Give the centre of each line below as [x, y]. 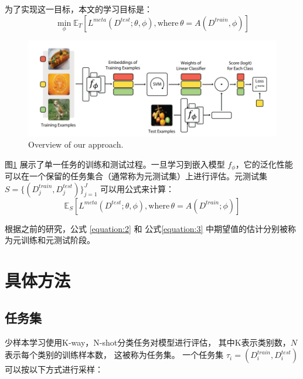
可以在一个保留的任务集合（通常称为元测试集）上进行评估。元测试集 [136, 176]
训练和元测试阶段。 [58, 240]
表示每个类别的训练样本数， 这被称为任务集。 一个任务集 [114, 355]
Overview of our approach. [76, 144]
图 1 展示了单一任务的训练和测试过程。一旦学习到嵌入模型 [115, 164]
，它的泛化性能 [264, 164]
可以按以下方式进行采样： [54, 369]
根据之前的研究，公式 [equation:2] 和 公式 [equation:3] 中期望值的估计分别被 [147, 228]
